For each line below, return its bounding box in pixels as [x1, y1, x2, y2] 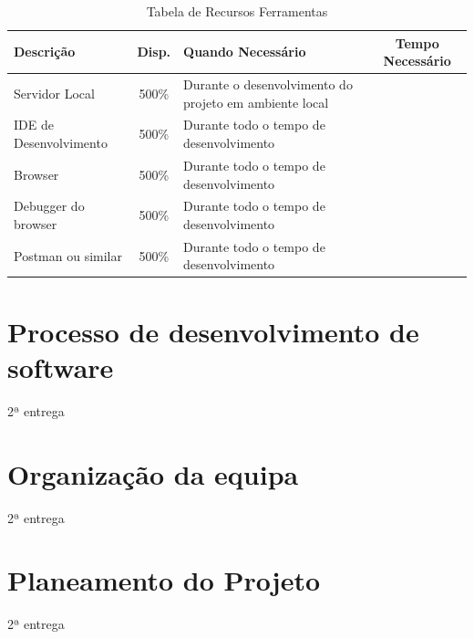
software [7, 348, 114, 385]
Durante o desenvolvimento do [183, 75, 353, 94]
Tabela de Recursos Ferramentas [146, 2, 328, 20]
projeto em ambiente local [183, 92, 329, 111]
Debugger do [14, 196, 85, 215]
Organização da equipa [7, 455, 299, 492]
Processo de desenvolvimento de [7, 312, 419, 350]
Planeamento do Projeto [7, 561, 321, 599]
